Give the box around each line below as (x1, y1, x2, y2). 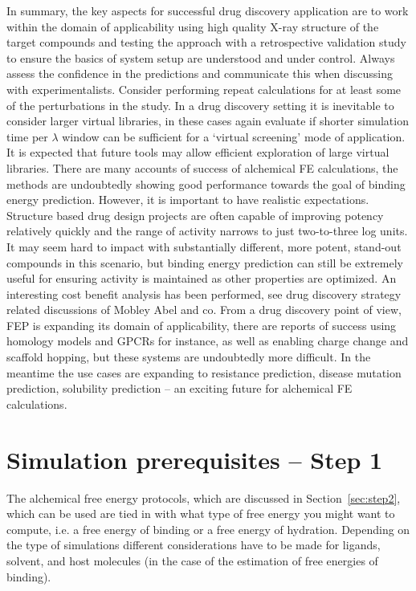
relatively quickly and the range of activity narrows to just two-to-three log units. (6, 222, 408, 239)
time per (6, 128, 48, 145)
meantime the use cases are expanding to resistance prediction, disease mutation (6, 364, 402, 381)
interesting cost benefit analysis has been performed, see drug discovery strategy (6, 285, 402, 302)
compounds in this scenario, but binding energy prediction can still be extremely (6, 254, 404, 271)
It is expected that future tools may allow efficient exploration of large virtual (6, 144, 389, 161)
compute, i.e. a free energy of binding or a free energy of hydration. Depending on (6, 520, 410, 537)
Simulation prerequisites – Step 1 (6, 442, 383, 475)
